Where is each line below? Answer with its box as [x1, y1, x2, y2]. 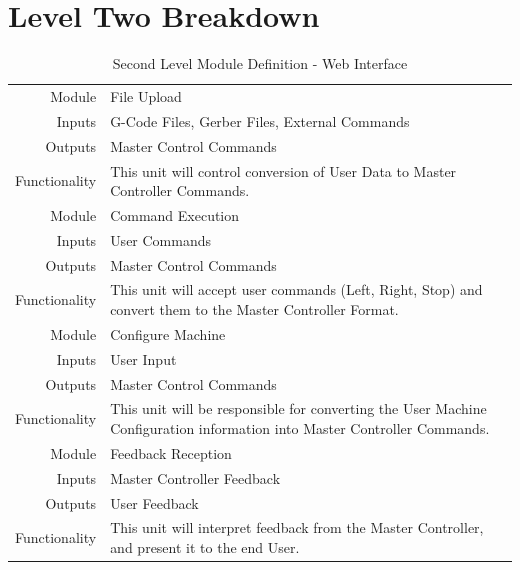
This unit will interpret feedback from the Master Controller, [110, 517, 484, 538]
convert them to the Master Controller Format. [110, 299, 399, 320]
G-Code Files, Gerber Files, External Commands [110, 110, 410, 131]
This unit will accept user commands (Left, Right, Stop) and [110, 279, 483, 300]
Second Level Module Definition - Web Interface [112, 53, 408, 74]
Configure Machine [110, 323, 226, 344]
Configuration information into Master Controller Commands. [110, 418, 490, 439]
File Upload [110, 85, 182, 106]
